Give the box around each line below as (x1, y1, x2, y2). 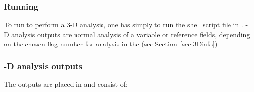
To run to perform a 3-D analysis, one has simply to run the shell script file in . (4, 20, 243, 30)
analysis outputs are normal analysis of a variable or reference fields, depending (11, 29, 250, 39)
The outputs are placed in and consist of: (4, 79, 127, 89)
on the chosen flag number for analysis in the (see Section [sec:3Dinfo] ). (4, 39, 220, 49)
